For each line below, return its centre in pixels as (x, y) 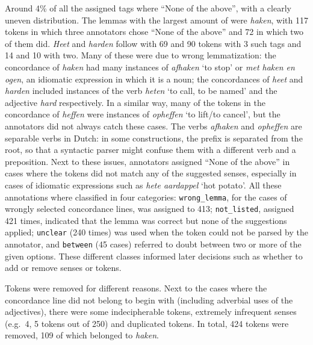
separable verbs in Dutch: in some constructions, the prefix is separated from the (154, 138)
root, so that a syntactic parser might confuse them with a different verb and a (150, 150)
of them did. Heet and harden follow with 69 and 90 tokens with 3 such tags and (153, 43)
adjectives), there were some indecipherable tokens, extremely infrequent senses (151, 312)
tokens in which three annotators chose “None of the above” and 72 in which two (154, 32)
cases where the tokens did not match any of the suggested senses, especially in (151, 173)
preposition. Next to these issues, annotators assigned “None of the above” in (147, 161)
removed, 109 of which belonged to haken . (82, 335)
